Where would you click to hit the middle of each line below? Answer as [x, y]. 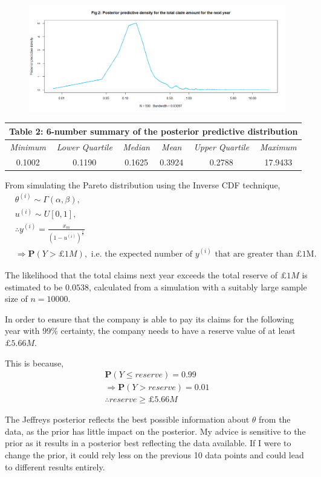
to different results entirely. [55, 466]
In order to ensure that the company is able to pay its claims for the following [150, 319]
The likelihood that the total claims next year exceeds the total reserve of [141, 274]
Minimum [28, 146]
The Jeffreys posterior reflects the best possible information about [127, 419]
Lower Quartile [84, 146]
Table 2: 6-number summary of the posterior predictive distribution [154, 131]
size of [16, 299]
